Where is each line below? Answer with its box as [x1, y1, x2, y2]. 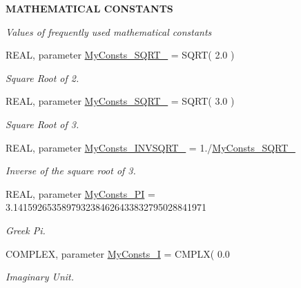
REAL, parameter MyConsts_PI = [6, 186, 155, 200]
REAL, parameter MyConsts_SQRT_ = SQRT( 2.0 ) [6, 48, 235, 62]
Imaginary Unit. [6, 269, 75, 284]
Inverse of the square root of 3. [6, 163, 136, 178]
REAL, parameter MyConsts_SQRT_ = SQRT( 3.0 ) [6, 94, 235, 108]
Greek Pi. [6, 223, 46, 237]
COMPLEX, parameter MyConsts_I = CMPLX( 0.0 [6, 246, 230, 260]
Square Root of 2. [6, 70, 79, 85]
